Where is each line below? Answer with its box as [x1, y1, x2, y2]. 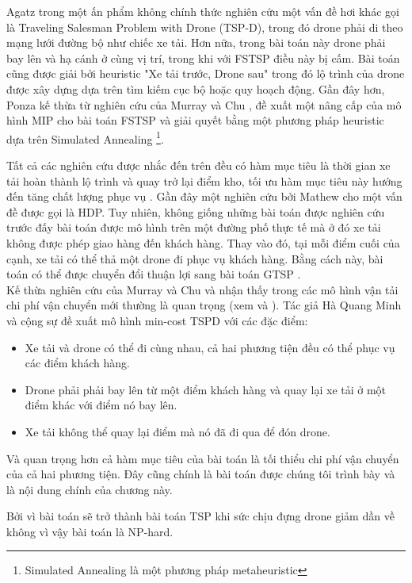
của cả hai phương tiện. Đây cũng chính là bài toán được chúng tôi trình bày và [6, 466, 395, 482]
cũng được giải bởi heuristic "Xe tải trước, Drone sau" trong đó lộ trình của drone [6, 65, 405, 82]
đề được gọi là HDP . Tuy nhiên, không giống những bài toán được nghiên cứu [6, 203, 385, 220]
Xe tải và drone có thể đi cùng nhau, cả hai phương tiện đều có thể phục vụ [25, 339, 395, 355]
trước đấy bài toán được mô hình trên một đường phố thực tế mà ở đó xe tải [6, 219, 381, 236]
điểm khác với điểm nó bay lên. [25, 397, 177, 413]
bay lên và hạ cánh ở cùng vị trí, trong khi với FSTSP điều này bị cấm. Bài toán [6, 49, 400, 66]
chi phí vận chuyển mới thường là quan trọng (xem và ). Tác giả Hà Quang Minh [6, 297, 402, 313]
